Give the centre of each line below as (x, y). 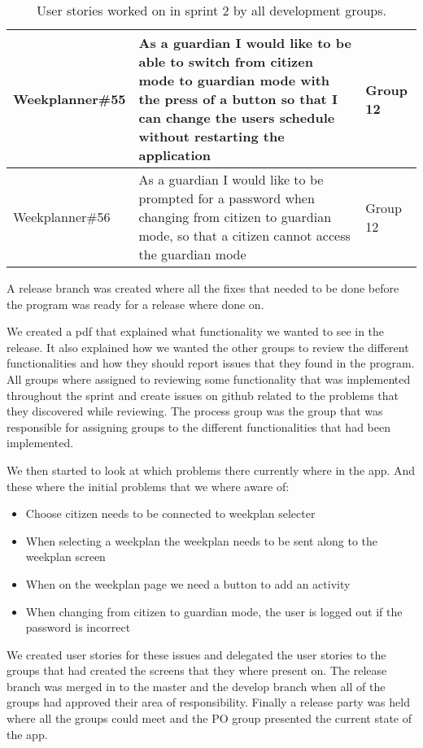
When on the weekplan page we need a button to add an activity (188, 583)
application (174, 155)
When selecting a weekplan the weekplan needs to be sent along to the (202, 540)
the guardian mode (192, 254)
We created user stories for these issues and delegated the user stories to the (196, 654)
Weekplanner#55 (70, 99)
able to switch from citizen (226, 61)
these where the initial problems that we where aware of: (148, 486)
